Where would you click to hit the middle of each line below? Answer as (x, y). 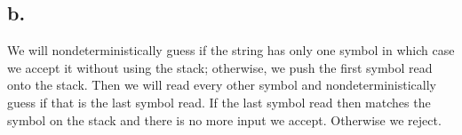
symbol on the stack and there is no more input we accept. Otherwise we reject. (224, 119)
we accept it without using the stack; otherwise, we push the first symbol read (220, 67)
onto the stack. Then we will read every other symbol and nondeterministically (222, 85)
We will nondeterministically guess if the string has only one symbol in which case (231, 50)
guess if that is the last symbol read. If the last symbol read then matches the (219, 102)
